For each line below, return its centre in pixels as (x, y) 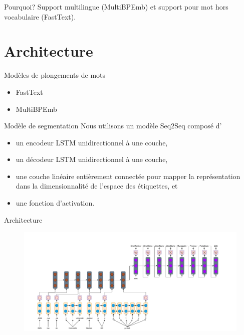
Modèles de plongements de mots (55, 75)
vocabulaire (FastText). (40, 16)
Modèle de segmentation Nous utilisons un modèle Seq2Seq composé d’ (113, 126)
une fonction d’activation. (55, 203)
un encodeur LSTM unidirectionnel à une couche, (92, 142)
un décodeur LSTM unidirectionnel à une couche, (92, 159)
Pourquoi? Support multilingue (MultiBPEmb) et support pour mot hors (116, 7)
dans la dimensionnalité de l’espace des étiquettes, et (97, 186)
